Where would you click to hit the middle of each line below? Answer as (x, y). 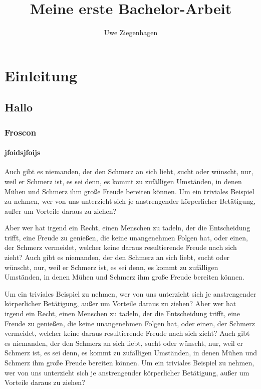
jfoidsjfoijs (23, 152)
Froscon (21, 132)
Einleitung (41, 75)
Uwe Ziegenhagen (131, 32)
